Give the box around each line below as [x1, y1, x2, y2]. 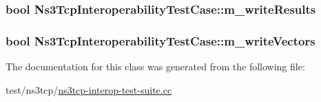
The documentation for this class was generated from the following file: [6, 59, 305, 74]
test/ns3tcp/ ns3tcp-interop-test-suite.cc [6, 82, 172, 96]
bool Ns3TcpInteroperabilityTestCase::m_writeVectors [6, 32, 315, 49]
